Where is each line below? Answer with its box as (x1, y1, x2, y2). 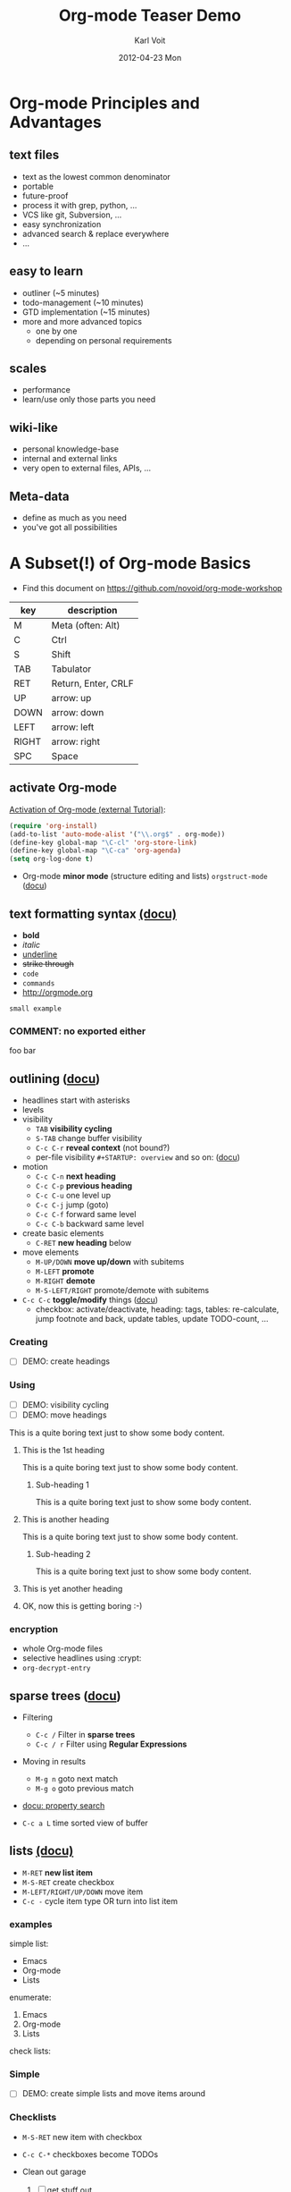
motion (21, 1162, 49, 1172)
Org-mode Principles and (9, 93, 201, 113)
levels (21, 1104, 45, 1115)
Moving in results (21, 1756, 87, 1766)
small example (9, 1003, 62, 1013)
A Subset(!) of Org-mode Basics (9, 554, 252, 573)
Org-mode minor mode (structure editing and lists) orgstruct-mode (21, 871, 268, 882)
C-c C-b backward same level (35, 1218, 145, 1230)
